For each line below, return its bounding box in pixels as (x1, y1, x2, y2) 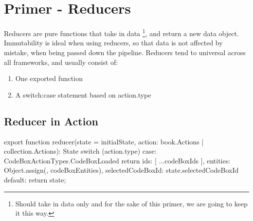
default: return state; (4, 174, 66, 184)
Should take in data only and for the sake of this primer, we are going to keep (15, 198, 248, 208)
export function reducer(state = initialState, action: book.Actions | (4, 136, 204, 146)
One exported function (15, 73, 83, 83)
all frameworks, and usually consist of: (4, 57, 118, 67)
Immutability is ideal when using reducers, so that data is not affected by (4, 38, 223, 48)
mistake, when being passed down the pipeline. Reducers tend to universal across (4, 47, 246, 57)
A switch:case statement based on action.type (15, 89, 151, 100)
